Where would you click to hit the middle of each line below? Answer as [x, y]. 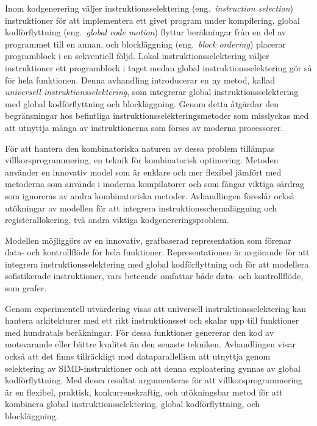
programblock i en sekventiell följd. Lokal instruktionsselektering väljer [137, 56]
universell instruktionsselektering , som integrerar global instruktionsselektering [152, 92]
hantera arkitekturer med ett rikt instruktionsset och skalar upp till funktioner [152, 320]
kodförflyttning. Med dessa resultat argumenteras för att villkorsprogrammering [154, 380]
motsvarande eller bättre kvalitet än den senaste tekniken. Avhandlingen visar [150, 344]
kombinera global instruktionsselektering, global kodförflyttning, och [133, 404]
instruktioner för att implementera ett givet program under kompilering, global [152, 20]
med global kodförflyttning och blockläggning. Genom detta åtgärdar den [142, 103]
